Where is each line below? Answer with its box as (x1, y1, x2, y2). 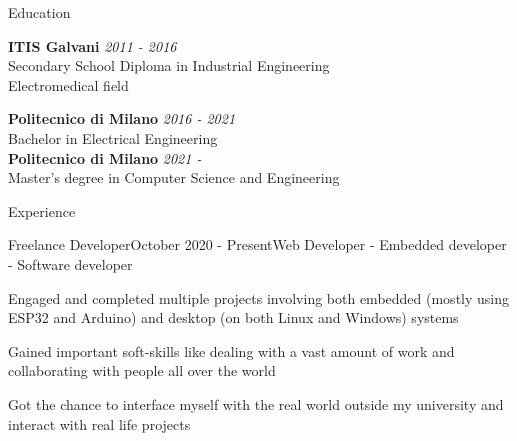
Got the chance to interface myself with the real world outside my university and (8, 393, 504, 414)
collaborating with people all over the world (8, 360, 276, 381)
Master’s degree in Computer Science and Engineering (8, 167, 340, 188)
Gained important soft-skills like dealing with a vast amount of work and (8, 340, 455, 361)
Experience (8, 200, 76, 221)
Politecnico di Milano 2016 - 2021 (8, 108, 236, 129)
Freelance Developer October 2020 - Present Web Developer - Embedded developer (8, 234, 507, 255)
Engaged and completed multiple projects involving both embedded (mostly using (8, 287, 510, 308)
